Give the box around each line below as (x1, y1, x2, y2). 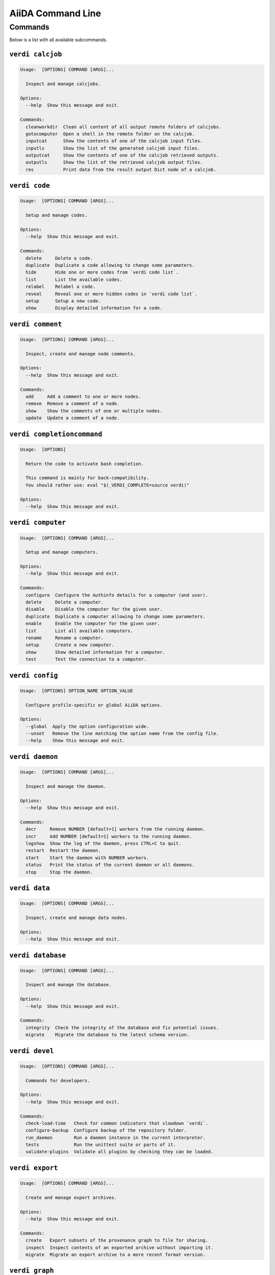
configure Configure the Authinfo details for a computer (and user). (25, 592, 208, 598)
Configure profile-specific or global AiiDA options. (25, 702, 163, 708)
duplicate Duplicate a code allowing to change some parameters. (25, 262, 195, 268)
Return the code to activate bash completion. (25, 461, 144, 467)
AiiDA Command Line (9, 8, 101, 19)
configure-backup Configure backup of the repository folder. (25, 1128, 187, 1133)
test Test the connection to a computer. (25, 656, 147, 662)
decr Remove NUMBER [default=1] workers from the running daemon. (25, 826, 206, 832)
